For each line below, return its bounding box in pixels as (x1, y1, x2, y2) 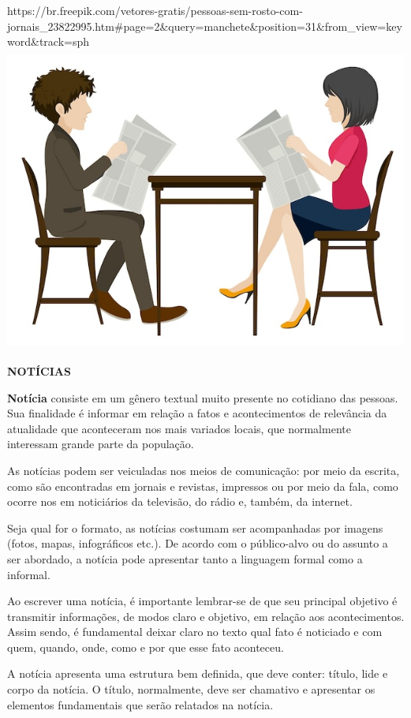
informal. (7, 566, 50, 582)
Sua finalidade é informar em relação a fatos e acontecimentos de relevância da (7, 405, 387, 421)
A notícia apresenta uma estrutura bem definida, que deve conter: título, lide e (7, 665, 388, 682)
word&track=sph (7, 33, 90, 50)
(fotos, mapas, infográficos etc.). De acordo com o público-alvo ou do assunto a (7, 535, 388, 552)
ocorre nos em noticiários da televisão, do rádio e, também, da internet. (7, 493, 353, 510)
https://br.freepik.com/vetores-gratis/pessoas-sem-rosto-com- (7, 2, 303, 18)
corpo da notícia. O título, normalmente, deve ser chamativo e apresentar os (7, 681, 376, 697)
